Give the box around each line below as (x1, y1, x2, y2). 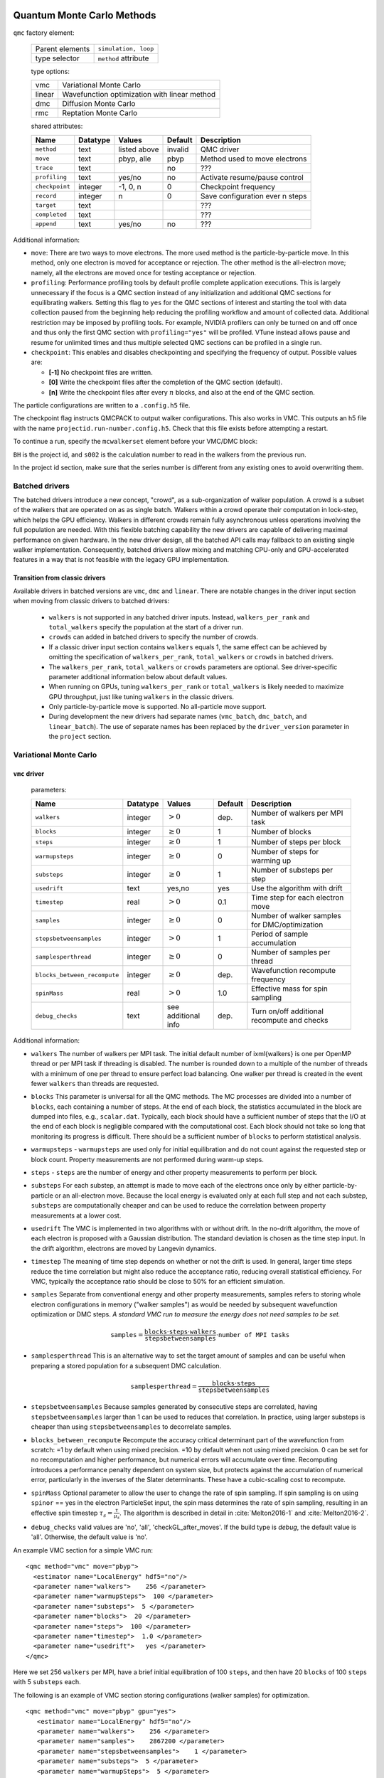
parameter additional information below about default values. (48, 672, 228, 681)
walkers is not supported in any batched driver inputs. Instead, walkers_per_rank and (48, 612, 310, 622)
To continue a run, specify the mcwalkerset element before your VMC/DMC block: (13, 437, 258, 446)
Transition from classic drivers (13, 573, 106, 582)
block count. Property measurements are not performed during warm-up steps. (31, 1155, 265, 1164)
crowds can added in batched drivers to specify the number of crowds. (48, 633, 259, 642)
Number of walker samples (251, 911, 341, 921)
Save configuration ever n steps (200, 191, 307, 201)
